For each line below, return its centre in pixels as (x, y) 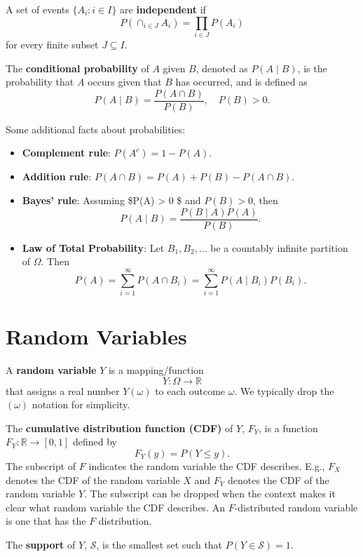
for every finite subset (52, 44)
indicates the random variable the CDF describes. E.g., (207, 466)
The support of (41, 544)
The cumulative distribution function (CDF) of (119, 428)
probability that (40, 82)
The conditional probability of (77, 68)
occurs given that (125, 82)
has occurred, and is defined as (241, 82)
